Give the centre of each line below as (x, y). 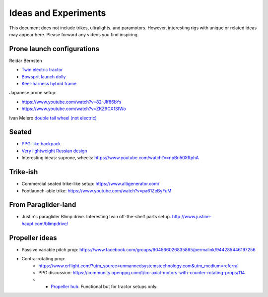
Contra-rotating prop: (43, 259)
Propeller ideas (33, 238)
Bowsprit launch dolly (44, 76)
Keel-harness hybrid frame (49, 84)
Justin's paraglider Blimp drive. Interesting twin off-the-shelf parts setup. (96, 217)
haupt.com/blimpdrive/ (45, 224)
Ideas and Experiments (58, 13)
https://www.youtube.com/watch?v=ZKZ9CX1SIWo (74, 109)
